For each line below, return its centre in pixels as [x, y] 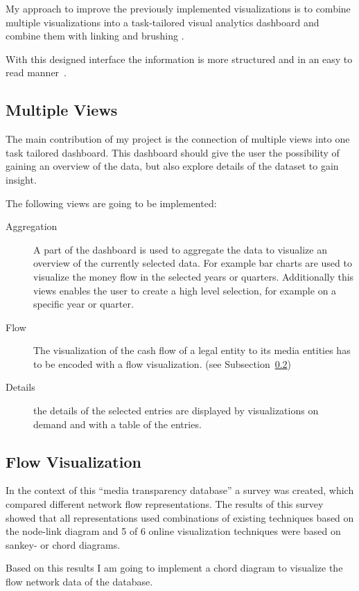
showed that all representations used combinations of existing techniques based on [180, 517]
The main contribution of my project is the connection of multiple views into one [178, 139]
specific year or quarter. [84, 304]
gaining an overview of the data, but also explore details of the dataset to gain [172, 166]
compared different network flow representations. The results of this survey [165, 504]
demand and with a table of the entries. [117, 424]
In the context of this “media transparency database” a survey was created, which [180, 490]
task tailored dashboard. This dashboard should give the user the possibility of [173, 152]
